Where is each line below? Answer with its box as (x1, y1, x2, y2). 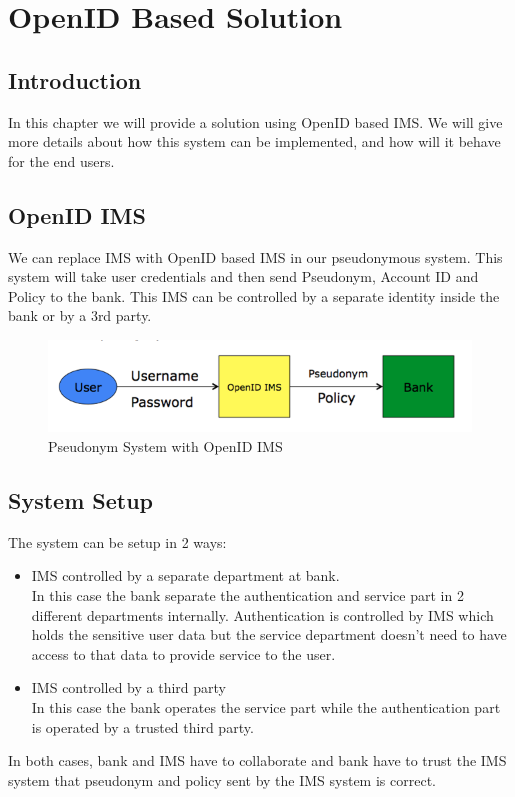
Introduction (8, 64, 142, 95)
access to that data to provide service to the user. (31, 643, 336, 664)
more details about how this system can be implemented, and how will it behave (8, 131, 501, 152)
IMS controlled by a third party (31, 677, 227, 698)
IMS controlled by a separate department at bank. (31, 565, 340, 586)
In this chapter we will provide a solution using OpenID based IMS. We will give (8, 111, 503, 132)
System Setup (8, 484, 154, 515)
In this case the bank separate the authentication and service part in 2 (31, 584, 464, 605)
